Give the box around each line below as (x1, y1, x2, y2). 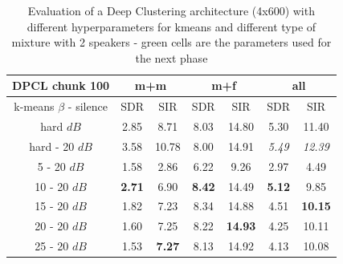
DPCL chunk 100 (12, 77, 110, 94)
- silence (67, 98, 108, 115)
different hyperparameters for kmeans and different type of (27, 18, 316, 35)
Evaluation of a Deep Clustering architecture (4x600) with (27, 2, 315, 18)
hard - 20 (29, 137, 75, 154)
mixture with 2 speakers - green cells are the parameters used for (11, 34, 332, 51)
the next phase (135, 49, 208, 66)
